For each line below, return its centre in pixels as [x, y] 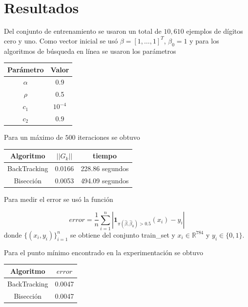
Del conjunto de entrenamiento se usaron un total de [83, 31]
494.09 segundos [105, 180]
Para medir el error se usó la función [59, 199]
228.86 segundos [105, 168]
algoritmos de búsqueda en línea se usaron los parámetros [90, 51]
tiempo [104, 156]
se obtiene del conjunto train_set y [123, 234]
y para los [204, 40]
